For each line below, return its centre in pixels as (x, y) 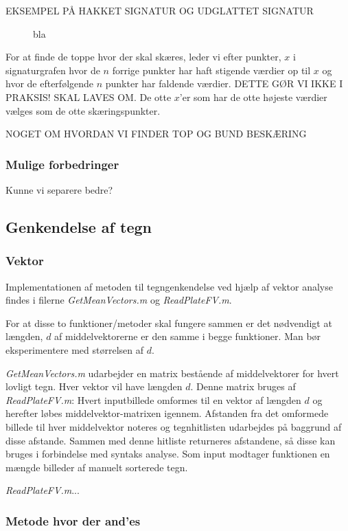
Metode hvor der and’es (73, 520)
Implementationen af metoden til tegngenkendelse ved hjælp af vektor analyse (169, 286)
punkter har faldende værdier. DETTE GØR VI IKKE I (224, 83)
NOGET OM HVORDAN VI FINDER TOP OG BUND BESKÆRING (156, 134)
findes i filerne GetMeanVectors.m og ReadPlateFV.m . (119, 300)
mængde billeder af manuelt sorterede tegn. (97, 467)
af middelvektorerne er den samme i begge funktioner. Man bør (188, 336)
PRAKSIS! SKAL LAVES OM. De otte (89, 97)
